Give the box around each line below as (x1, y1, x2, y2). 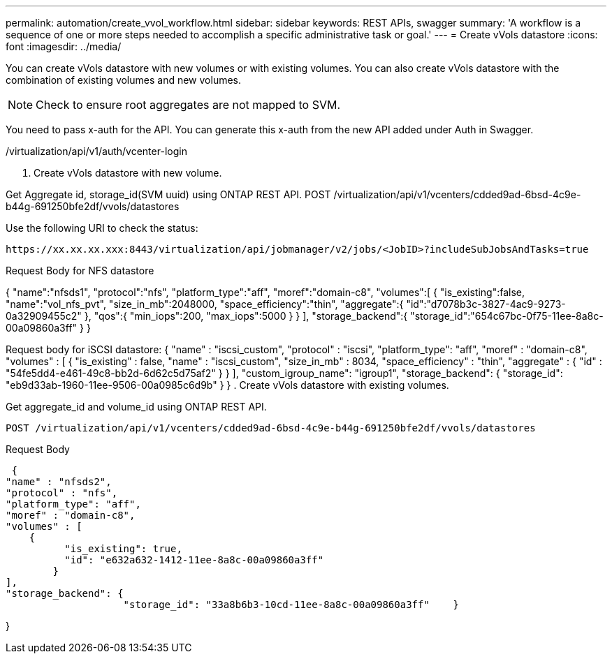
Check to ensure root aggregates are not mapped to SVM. (36, 98, 341, 112)
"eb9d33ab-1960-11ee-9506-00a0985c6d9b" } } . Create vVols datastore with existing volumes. (6, 379, 449, 391)
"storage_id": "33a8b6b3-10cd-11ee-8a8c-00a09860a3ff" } (123, 599, 460, 610)
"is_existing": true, (64, 543, 182, 554)
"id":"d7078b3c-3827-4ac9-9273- (406, 298, 566, 310)
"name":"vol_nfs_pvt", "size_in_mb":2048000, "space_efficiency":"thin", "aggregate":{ (6, 298, 404, 310)
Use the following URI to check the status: (6, 222, 198, 234)
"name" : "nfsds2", (6, 476, 112, 487)
